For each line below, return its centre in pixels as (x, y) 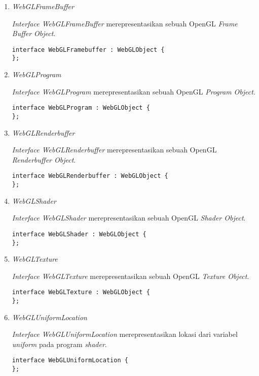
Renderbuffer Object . (44, 159)
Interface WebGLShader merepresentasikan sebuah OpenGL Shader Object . (129, 218)
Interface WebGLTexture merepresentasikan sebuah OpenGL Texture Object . (131, 276)
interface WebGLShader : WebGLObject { (79, 234)
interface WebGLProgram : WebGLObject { (81, 108)
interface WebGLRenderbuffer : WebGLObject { (90, 176)
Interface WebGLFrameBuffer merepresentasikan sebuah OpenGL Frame (125, 23)
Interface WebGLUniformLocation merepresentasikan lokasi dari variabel (125, 334)
